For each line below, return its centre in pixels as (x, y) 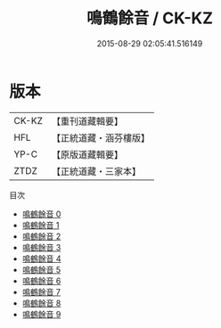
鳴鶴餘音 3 (41, 247)
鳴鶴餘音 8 (41, 303)
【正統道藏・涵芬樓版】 (100, 137)
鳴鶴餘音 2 (41, 236)
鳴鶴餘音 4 (41, 258)
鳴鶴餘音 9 (41, 314)
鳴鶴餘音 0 (41, 214)
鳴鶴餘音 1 (41, 225)
